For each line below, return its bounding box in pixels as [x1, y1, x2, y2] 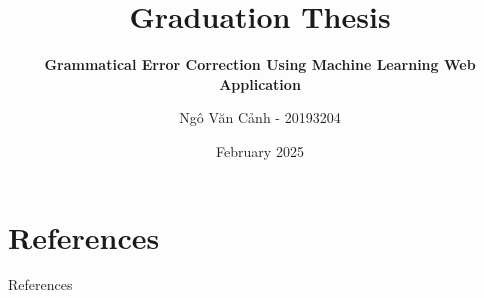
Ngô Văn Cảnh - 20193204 [179, 107, 341, 128]
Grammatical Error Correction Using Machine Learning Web [44, 54, 476, 75]
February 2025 [216, 140, 304, 161]
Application [219, 73, 301, 94]
